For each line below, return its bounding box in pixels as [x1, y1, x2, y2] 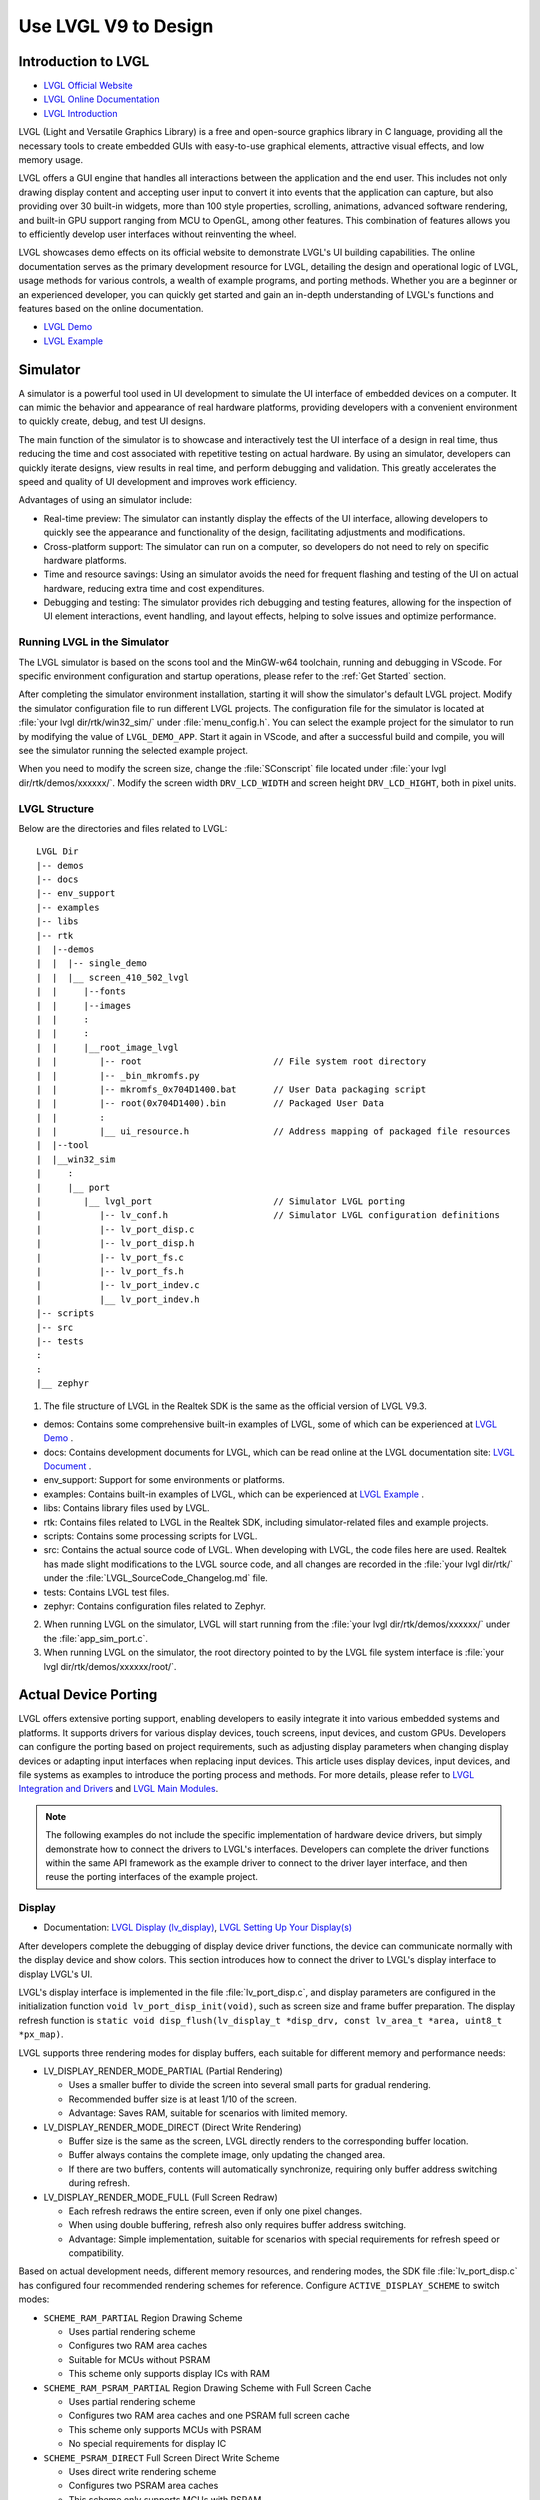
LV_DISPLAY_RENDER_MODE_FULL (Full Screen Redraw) [43, 2191, 279, 2203]
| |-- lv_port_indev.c [36, 1280, 200, 1291]
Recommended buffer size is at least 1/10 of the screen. [68, 2093, 297, 2105]
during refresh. [68, 2177, 130, 2189]
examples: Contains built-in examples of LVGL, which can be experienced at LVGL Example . [43, 1488, 425, 1500]
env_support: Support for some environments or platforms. [43, 1474, 285, 1486]
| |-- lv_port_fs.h [36, 1265, 185, 1277]
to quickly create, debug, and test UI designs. [18, 415, 206, 427]
